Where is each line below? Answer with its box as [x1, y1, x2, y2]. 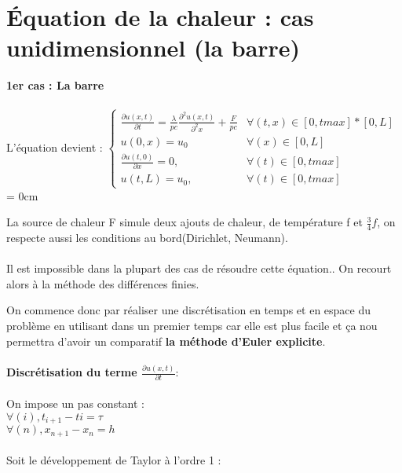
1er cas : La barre [6, 77, 104, 93]
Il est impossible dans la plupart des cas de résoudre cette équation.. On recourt [6, 260, 392, 277]
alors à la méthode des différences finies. [6, 275, 199, 291]
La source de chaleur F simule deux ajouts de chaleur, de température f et [6, 214, 363, 230]
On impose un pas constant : [6, 395, 145, 412]
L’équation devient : [6, 138, 103, 155]
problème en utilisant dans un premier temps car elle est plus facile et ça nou [6, 317, 378, 333]
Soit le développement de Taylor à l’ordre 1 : [6, 452, 221, 468]
